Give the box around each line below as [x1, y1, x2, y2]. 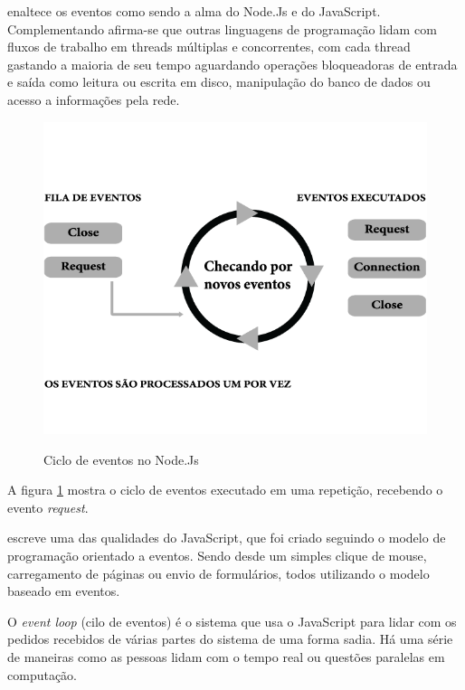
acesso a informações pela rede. [7, 90, 180, 109]
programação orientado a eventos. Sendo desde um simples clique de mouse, [7, 546, 427, 565]
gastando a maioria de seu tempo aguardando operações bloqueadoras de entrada [7, 54, 458, 73]
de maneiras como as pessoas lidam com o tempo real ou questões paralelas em [7, 647, 445, 666]
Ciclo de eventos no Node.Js [43, 449, 199, 468]
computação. [7, 665, 77, 684]
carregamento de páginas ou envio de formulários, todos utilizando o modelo [7, 563, 430, 582]
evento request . [7, 497, 89, 516]
